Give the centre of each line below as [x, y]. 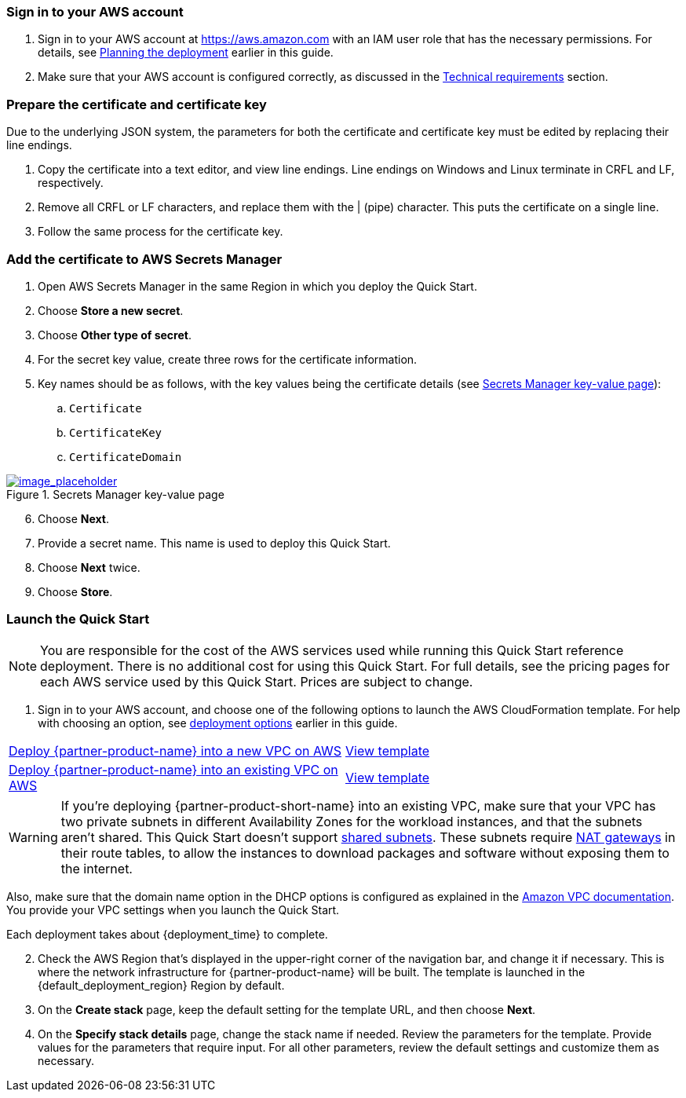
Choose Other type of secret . [115, 335]
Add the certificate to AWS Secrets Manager [144, 259]
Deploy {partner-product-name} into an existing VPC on [173, 769]
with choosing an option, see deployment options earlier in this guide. [218, 723]
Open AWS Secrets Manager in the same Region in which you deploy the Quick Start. [257, 286]
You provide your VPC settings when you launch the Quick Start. [173, 910]
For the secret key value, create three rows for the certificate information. [228, 359]
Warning [33, 837]
